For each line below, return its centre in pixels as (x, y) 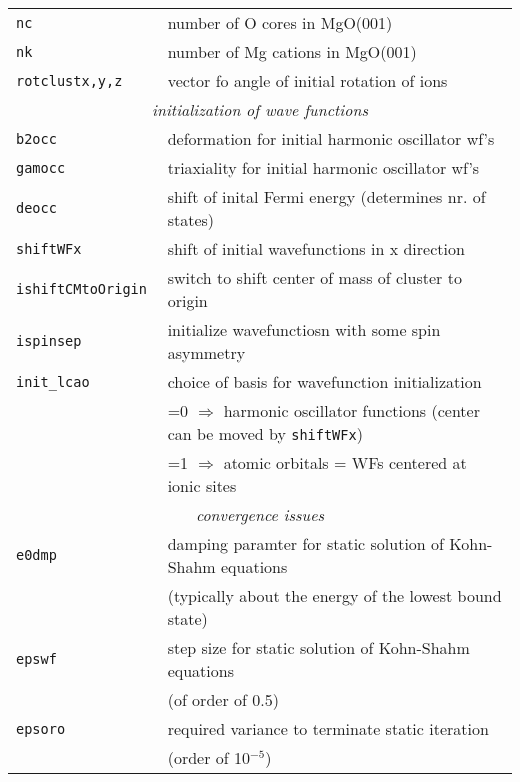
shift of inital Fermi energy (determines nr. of (326, 196)
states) (191, 219)
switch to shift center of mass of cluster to (314, 277)
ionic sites (202, 485)
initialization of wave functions (260, 109)
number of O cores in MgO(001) (280, 22)
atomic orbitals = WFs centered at (345, 462)
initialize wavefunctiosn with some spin (304, 329)
